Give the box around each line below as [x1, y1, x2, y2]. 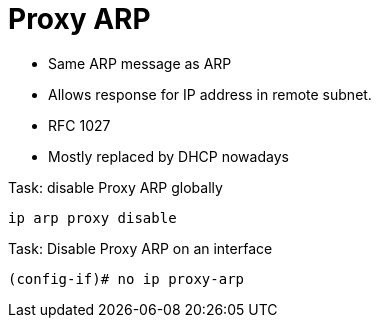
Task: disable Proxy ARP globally [8, 178, 223, 196]
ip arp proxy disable [8, 209, 177, 226]
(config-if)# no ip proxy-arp [8, 270, 245, 287]
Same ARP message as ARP [48, 54, 232, 72]
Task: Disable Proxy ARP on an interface [8, 239, 273, 257]
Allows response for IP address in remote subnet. [48, 85, 372, 103]
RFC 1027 [48, 116, 111, 134]
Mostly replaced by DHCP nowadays [48, 147, 289, 165]
